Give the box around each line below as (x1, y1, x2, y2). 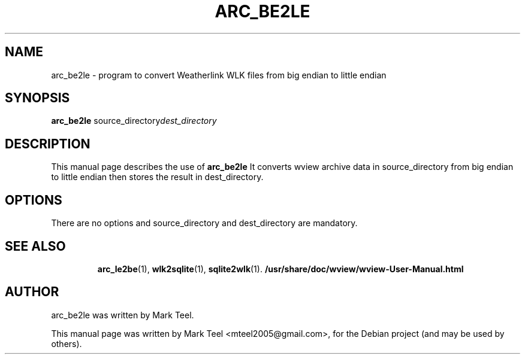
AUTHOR (5, 284, 59, 300)
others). (51, 338, 82, 349)
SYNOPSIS (5, 90, 70, 106)
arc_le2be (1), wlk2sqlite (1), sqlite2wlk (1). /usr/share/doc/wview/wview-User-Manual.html (97, 263, 464, 274)
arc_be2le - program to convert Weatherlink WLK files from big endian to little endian (51, 69, 387, 80)
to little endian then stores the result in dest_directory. (51, 172, 264, 182)
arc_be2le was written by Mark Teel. (51, 309, 194, 320)
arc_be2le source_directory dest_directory (51, 115, 217, 126)
